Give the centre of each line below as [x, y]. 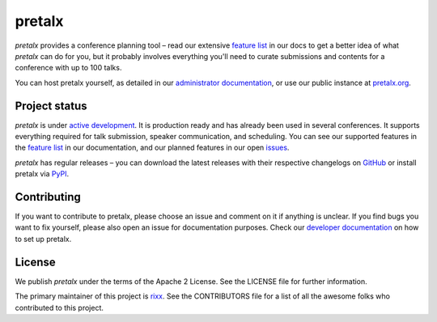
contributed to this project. [59, 307]
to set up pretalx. [43, 239]
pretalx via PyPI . [42, 174]
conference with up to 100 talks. [68, 68]
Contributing [48, 197]
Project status [51, 106]
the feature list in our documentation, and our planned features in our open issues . [152, 148]
